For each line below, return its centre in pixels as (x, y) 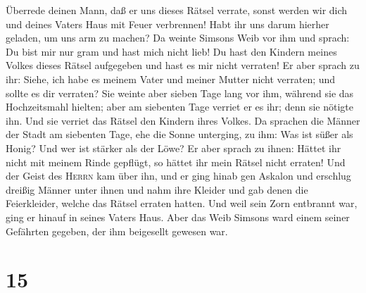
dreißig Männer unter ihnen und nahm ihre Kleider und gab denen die (157, 189)
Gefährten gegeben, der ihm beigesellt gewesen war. (117, 231)
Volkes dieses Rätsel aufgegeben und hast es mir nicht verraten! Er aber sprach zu (183, 65)
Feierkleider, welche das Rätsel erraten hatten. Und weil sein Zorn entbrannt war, (182, 203)
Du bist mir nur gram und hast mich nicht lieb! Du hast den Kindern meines (171, 51)
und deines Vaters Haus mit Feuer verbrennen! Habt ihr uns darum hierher (168, 24)
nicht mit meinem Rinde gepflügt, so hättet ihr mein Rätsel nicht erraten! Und (176, 162)
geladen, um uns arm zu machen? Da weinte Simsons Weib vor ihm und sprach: (178, 38)
